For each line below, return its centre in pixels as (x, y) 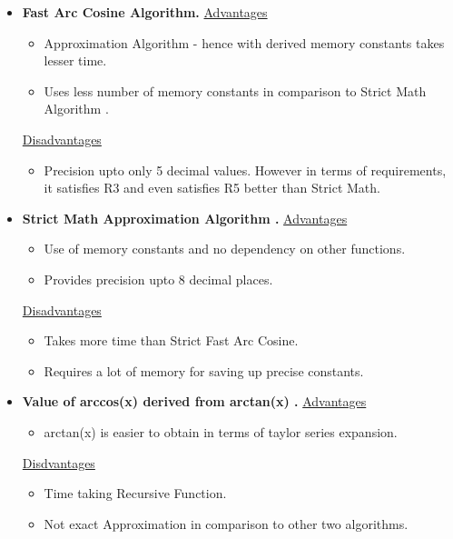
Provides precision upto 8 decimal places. (158, 279)
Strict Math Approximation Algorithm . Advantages (185, 218)
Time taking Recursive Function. (135, 493)
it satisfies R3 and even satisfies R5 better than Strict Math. (212, 188)
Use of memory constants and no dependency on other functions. (225, 249)
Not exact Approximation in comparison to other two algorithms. (226, 523)
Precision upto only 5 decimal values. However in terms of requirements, (245, 170)
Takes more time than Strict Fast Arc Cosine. (171, 340)
